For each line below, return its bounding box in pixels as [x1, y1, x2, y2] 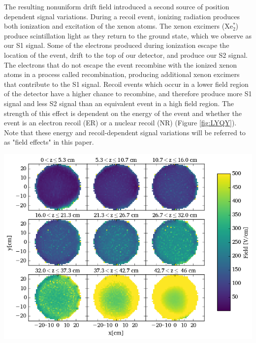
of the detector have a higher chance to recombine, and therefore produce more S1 [4, 88, 252, 99]
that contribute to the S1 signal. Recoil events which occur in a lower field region [4, 78, 249, 89]
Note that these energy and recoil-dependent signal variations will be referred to [4, 127, 246, 137]
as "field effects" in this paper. [4, 137, 94, 147]
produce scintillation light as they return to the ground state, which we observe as [4, 30, 252, 40]
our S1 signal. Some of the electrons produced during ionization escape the [4, 40, 229, 50]
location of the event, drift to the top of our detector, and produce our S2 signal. [4, 49, 248, 60]
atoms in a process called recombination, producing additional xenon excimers [4, 69, 240, 79]
